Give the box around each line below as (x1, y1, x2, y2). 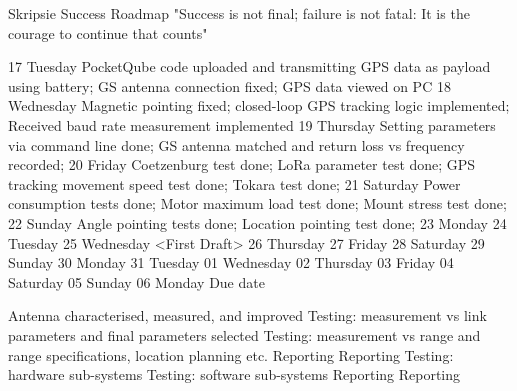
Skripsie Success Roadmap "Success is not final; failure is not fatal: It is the (8, 3, 470, 23)
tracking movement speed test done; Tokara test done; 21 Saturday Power (8, 173, 461, 194)
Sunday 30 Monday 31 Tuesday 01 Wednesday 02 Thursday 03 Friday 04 (8, 252, 454, 273)
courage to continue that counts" (8, 22, 208, 43)
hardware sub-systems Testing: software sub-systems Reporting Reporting (8, 364, 461, 385)
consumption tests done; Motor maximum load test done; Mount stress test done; (8, 193, 507, 214)
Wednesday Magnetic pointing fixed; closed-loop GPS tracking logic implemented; (8, 95, 510, 116)
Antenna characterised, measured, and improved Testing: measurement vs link (8, 305, 487, 326)
